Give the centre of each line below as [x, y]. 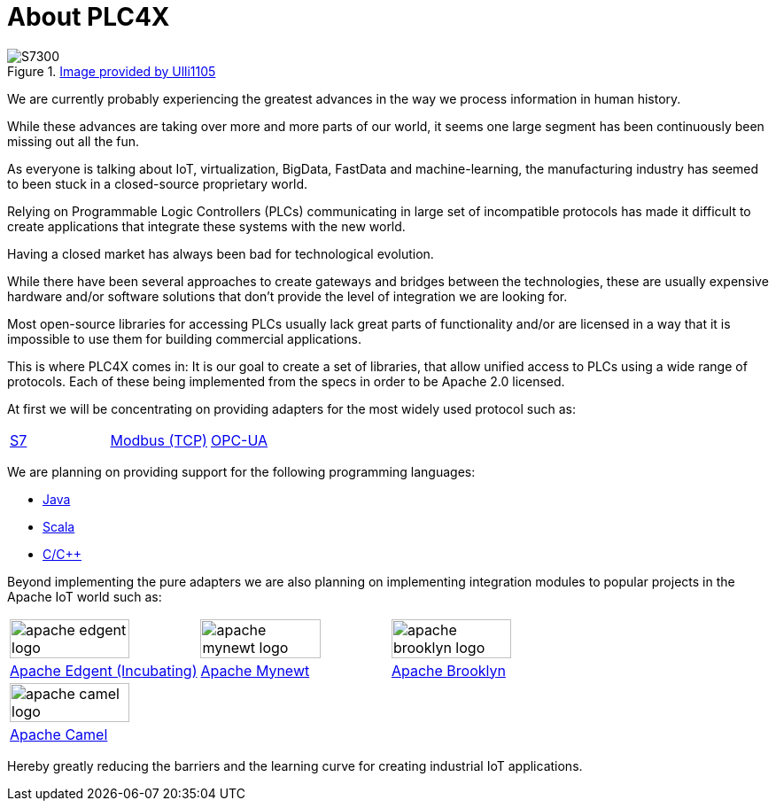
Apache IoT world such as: [85, 596]
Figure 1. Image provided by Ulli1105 [112, 71]
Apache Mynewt [255, 670]
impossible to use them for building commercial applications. [184, 338]
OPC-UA [239, 440]
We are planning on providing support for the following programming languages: [241, 471]
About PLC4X [89, 17]
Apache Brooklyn [448, 670]
